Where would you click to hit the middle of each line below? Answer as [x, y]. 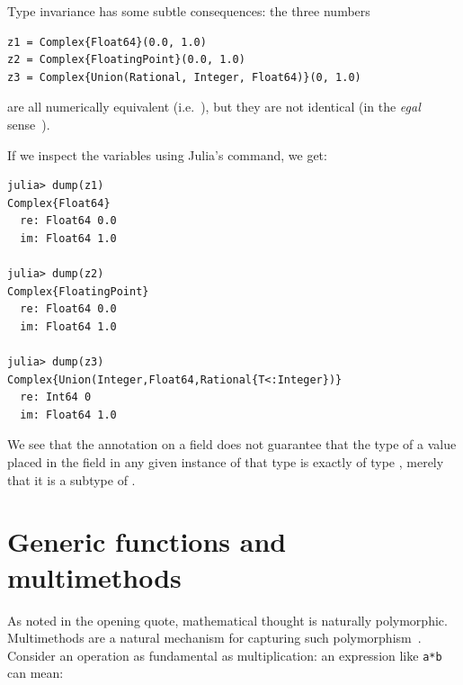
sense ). [29, 124]
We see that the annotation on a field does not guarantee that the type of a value [232, 444]
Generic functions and [147, 541]
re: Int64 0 [56, 397]
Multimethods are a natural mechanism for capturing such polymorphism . [214, 638]
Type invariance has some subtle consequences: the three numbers [189, 11]
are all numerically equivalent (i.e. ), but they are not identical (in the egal [214, 107]
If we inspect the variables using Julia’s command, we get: [167, 154]
